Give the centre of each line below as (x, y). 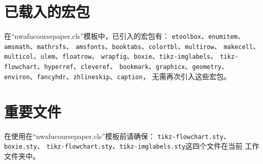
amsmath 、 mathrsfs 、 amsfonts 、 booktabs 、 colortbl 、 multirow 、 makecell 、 (132, 46)
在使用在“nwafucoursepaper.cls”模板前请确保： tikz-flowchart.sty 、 (117, 136)
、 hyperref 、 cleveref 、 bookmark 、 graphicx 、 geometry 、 (133, 66)
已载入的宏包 (47, 11)
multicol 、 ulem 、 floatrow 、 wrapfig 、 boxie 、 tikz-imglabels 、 (111, 56)
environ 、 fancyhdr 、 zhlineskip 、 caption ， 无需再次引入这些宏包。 (117, 76)
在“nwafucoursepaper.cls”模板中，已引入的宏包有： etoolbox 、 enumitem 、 (125, 36)
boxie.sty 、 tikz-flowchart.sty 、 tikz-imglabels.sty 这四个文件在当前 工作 (132, 146)
